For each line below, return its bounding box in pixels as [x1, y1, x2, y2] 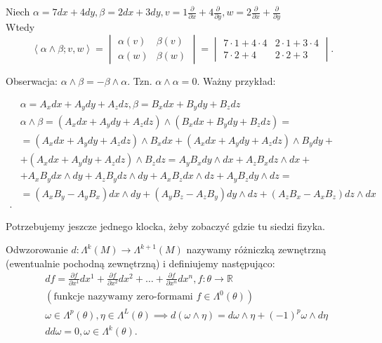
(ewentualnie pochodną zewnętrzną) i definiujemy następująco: [6, 255, 275, 270]
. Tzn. [127, 73, 152, 88]
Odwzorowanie [6, 242, 68, 257]
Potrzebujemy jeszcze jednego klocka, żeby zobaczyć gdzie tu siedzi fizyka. [6, 218, 325, 233]
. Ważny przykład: [197, 73, 276, 88]
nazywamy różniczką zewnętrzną [186, 242, 327, 257]
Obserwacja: [6, 73, 58, 88]
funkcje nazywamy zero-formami [53, 292, 193, 302]
